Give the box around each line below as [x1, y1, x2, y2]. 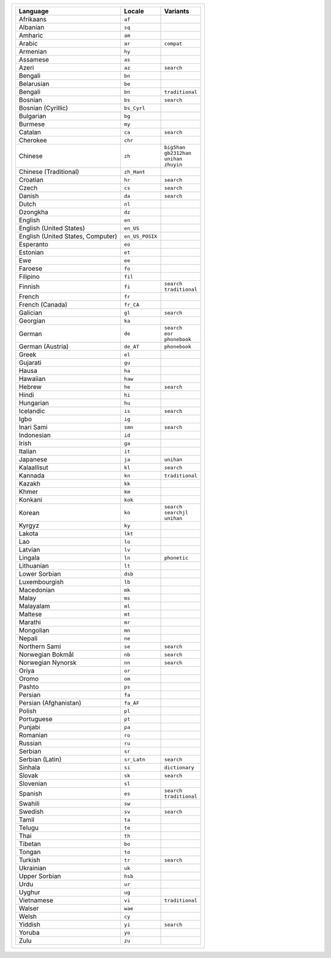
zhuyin [164, 162, 183, 168]
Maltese [18, 610, 42, 618]
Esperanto [18, 240, 48, 248]
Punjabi [18, 723, 41, 731]
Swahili [18, 799, 40, 807]
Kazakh [18, 479, 41, 488]
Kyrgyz [18, 521, 39, 530]
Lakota [18, 529, 39, 538]
